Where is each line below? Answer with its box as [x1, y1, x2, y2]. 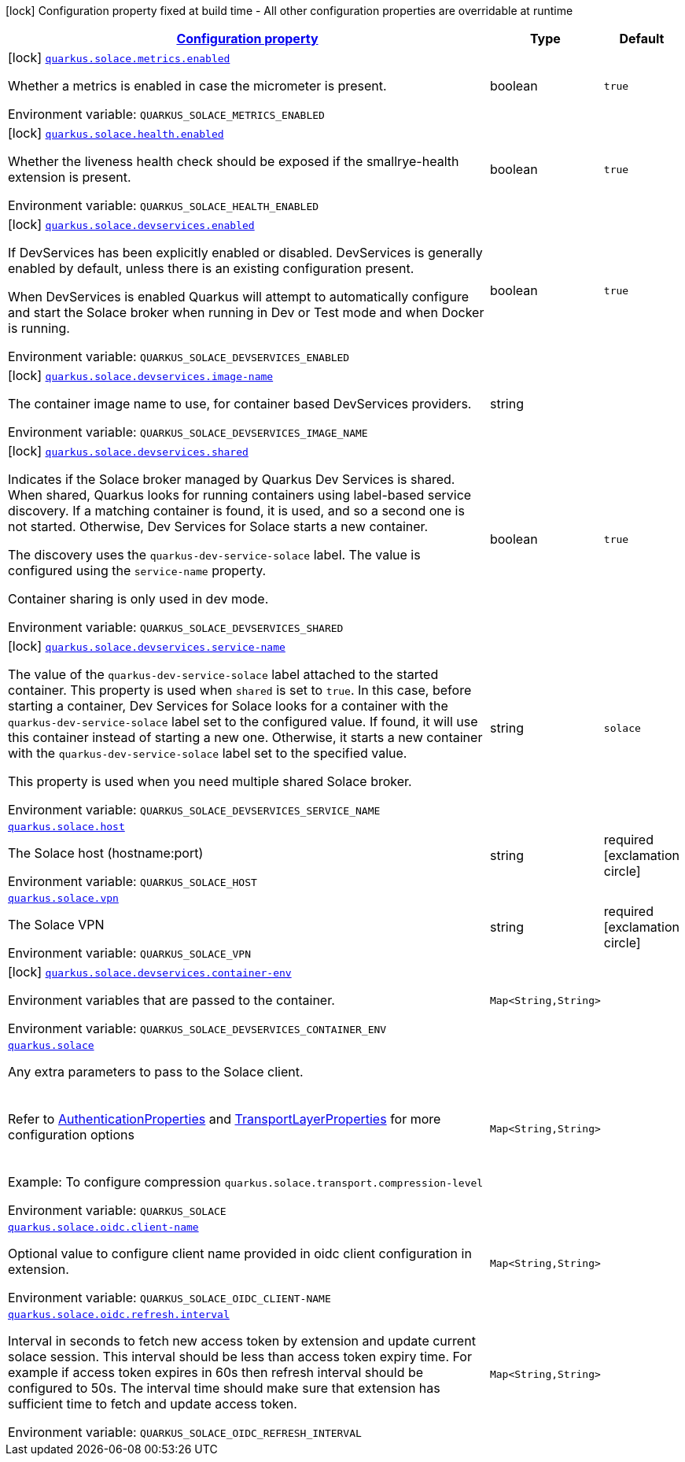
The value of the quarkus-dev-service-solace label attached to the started [8, 666, 439, 682]
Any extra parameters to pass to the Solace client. [8, 1064, 304, 1080]
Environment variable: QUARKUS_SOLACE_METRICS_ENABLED [8, 106, 325, 122]
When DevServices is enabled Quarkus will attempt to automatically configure [8, 289, 469, 305]
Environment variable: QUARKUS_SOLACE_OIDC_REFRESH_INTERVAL [8, 1424, 362, 1440]
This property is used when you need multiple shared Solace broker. [8, 773, 412, 789]
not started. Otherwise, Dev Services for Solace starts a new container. [8, 519, 429, 534]
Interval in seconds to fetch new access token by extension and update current [8, 1333, 476, 1349]
